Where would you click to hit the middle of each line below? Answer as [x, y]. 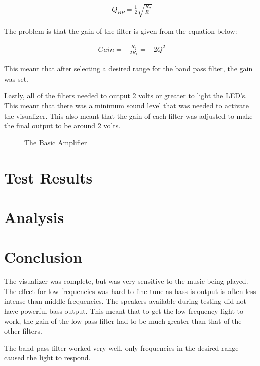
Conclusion [43, 257]
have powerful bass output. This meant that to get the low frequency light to [124, 310]
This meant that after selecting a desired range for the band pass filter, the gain [128, 69]
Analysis [34, 217]
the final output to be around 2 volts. [62, 125]
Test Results [48, 177]
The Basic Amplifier [56, 142]
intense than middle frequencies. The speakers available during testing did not [125, 301]
